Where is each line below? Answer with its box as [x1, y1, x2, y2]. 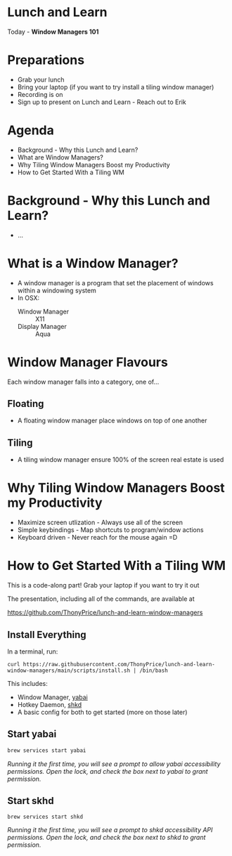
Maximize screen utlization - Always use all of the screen [17, 518, 183, 527]
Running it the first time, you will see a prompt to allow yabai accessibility [7, 760, 221, 768]
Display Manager [17, 322, 67, 330]
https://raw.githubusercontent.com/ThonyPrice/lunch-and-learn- [22, 661, 216, 668]
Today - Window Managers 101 [7, 27, 99, 36]
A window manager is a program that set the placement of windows [17, 278, 214, 287]
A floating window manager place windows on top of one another [17, 416, 207, 425]
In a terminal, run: [7, 647, 58, 656]
